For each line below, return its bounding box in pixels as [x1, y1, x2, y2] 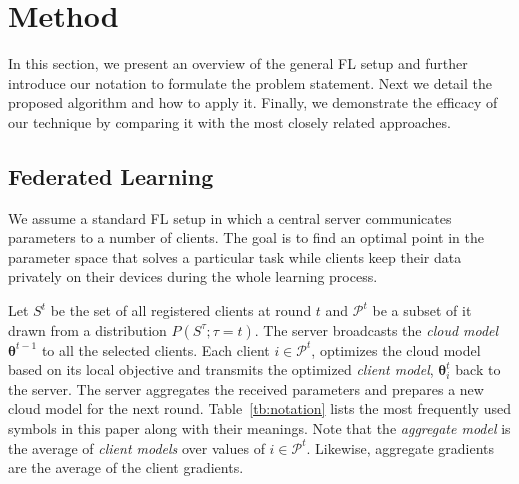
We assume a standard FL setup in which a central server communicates [8, 207, 452, 228]
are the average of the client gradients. [8, 457, 244, 478]
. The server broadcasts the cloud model [254, 319, 499, 340]
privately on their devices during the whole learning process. [8, 266, 378, 287]
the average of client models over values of [8, 437, 265, 458]
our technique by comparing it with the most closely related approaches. [8, 111, 451, 132]
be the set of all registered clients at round [50, 300, 312, 321]
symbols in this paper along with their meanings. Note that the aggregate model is [8, 418, 511, 439]
